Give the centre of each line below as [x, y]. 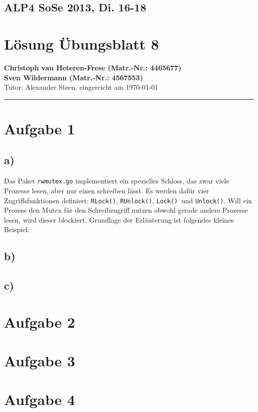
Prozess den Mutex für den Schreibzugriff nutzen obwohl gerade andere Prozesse [126, 210]
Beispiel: [17, 229]
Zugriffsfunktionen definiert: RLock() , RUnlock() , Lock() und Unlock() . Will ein [128, 200]
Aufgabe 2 [40, 322]
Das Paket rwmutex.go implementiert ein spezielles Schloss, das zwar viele [117, 181]
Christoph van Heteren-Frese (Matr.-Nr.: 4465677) [93, 67]
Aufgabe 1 [40, 128]
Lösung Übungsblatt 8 [82, 43]
